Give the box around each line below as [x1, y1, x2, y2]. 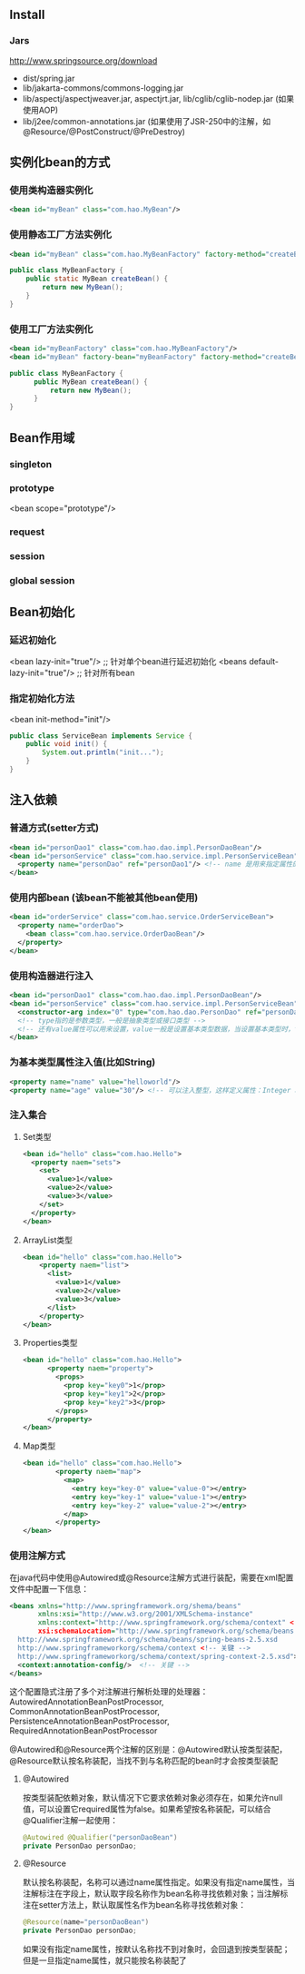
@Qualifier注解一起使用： [22, 1815, 118, 1826]
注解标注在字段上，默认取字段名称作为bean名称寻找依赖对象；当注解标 [22, 1888, 289, 1900]
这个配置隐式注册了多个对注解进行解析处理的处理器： [9, 1686, 209, 1697]
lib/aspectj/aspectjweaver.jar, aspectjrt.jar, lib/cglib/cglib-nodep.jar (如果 [22, 93, 295, 103]
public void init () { [25, 740, 107, 749]
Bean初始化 [9, 604, 75, 620]
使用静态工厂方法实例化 [9, 229, 112, 241]
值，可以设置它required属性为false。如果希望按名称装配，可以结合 [22, 1803, 271, 1814]
